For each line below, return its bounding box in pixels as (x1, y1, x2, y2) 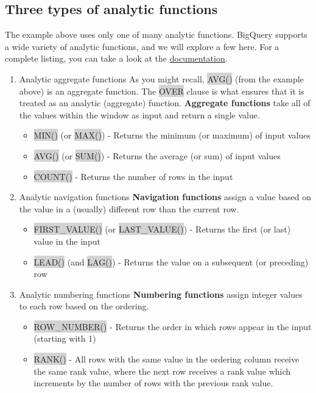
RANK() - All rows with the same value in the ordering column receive (33, 353, 300, 366)
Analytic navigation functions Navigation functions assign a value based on (19, 190, 311, 203)
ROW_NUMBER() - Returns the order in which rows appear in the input (33, 320, 312, 333)
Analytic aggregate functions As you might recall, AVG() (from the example (19, 72, 304, 85)
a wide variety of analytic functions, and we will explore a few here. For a (5, 40, 279, 52)
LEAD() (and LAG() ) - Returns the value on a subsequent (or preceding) (33, 255, 309, 268)
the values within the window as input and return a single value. (19, 108, 260, 121)
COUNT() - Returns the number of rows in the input (33, 170, 233, 182)
